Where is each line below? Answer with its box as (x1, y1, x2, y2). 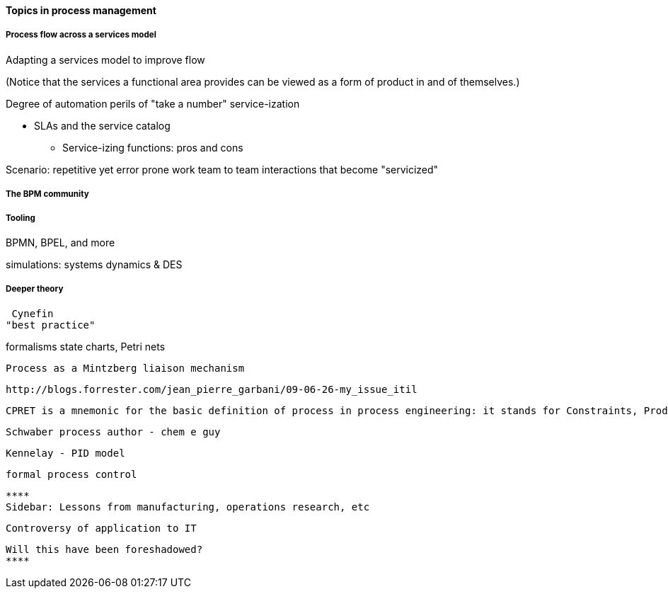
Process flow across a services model (6, 30, 156, 40)
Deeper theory (6, 284, 64, 295)
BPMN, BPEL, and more (6, 236, 115, 249)
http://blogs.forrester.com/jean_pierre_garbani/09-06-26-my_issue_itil (6, 383, 417, 395)
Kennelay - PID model (6, 447, 125, 459)
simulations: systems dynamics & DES (6, 258, 183, 270)
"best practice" (6, 319, 96, 331)
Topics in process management (6, 4, 156, 16)
